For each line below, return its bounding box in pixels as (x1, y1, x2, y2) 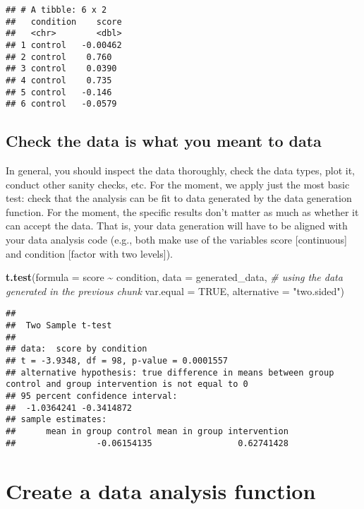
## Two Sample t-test (6, 321, 112, 331)
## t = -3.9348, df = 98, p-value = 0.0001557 (6, 356, 228, 366)
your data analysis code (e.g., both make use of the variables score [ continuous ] (6, 232, 347, 247)
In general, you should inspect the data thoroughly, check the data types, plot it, (6, 163, 356, 178)
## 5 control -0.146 (6, 87, 112, 97)
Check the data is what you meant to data (6, 130, 322, 152)
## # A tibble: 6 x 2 (6, 5, 107, 15)
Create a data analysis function (6, 476, 316, 505)
